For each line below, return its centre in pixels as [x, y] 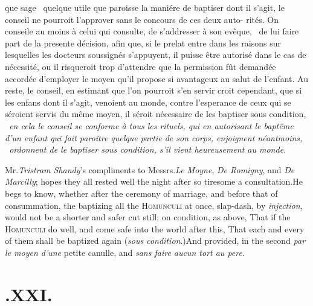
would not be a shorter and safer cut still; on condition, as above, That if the [148, 217]
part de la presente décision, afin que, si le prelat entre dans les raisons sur [143, 43]
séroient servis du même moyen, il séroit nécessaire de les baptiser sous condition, [156, 114]
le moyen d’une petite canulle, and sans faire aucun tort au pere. [125, 252]
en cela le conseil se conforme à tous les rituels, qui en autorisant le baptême [151, 125]
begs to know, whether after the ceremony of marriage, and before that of [141, 193]
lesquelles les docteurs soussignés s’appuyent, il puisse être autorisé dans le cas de [156, 55]
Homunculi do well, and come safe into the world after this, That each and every [155, 228]
